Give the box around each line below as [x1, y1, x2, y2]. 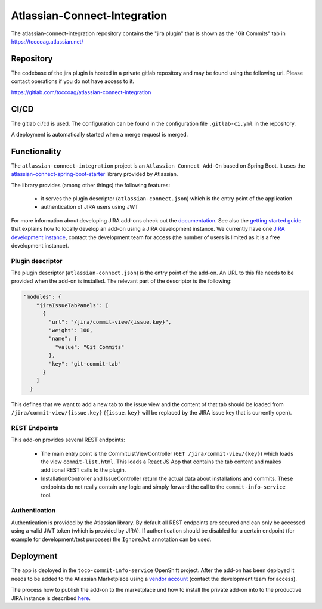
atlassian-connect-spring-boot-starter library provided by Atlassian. [11, 171, 178, 178]
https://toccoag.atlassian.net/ [11, 38, 83, 45]
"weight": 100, [48, 327, 94, 334]
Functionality [11, 146, 61, 156]
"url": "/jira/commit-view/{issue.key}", [48, 319, 172, 325]
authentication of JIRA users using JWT [41, 203, 138, 211]
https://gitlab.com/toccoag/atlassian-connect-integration [11, 88, 151, 95]
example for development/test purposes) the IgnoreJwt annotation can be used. [11, 536, 212, 543]
